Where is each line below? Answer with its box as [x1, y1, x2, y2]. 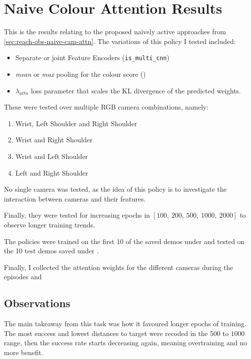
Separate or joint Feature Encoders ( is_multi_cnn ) [15, 52, 170, 63]
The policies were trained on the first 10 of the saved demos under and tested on [4, 236, 245, 246]
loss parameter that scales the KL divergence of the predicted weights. [31, 85, 241, 95]
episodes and [4, 271, 42, 282]
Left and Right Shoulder [15, 167, 88, 178]
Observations [4, 295, 71, 311]
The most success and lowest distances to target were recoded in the [4, 328, 208, 338]
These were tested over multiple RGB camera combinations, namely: [4, 102, 209, 112]
